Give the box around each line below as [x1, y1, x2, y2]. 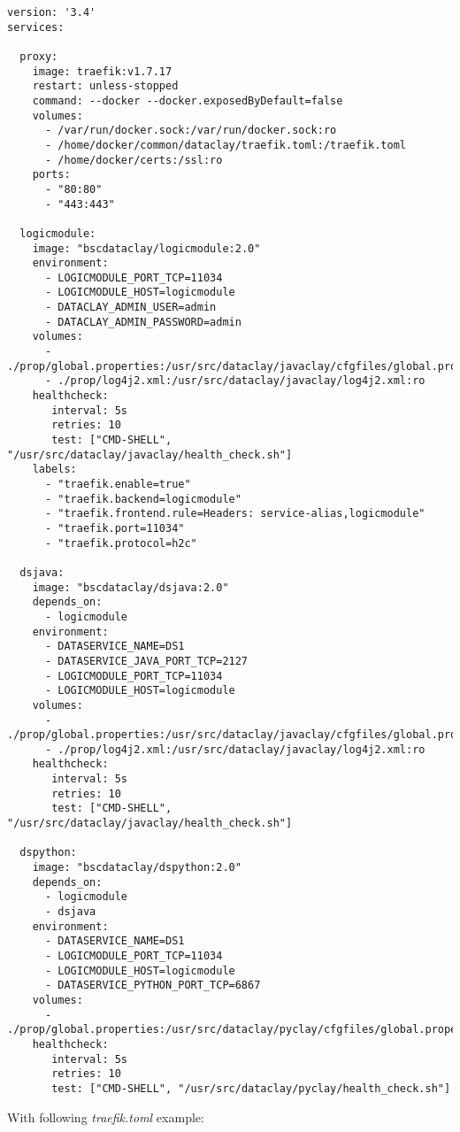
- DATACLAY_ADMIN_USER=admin [44, 301, 217, 314]
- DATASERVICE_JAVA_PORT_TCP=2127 [44, 654, 249, 667]
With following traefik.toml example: [7, 1107, 204, 1126]
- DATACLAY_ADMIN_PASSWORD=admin [44, 315, 241, 328]
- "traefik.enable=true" [44, 478, 191, 490]
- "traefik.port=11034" [44, 521, 185, 535]
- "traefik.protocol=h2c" [44, 536, 197, 550]
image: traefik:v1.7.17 [32, 65, 172, 78]
